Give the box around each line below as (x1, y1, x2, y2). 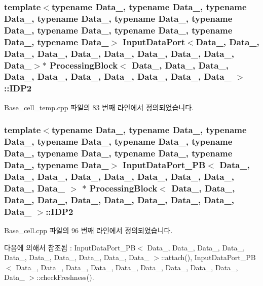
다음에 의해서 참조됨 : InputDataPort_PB (4, 242, 136, 252)
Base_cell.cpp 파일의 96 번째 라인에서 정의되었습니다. (4, 225, 173, 235)
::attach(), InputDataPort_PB (161, 252, 256, 263)
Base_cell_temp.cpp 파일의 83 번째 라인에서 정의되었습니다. (4, 102, 194, 112)
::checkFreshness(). (36, 272, 94, 282)
